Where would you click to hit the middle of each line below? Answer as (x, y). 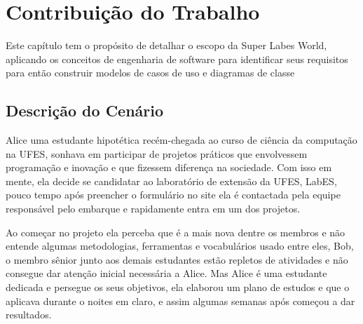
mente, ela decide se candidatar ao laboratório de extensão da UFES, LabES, (171, 181)
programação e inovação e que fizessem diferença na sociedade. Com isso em (169, 167)
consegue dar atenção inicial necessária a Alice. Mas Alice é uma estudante (166, 273)
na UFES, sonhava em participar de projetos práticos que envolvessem (157, 153)
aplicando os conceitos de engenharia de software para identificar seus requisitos (177, 59)
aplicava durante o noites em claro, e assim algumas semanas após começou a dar (180, 301)
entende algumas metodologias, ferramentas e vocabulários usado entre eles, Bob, (180, 246)
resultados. (29, 315)
